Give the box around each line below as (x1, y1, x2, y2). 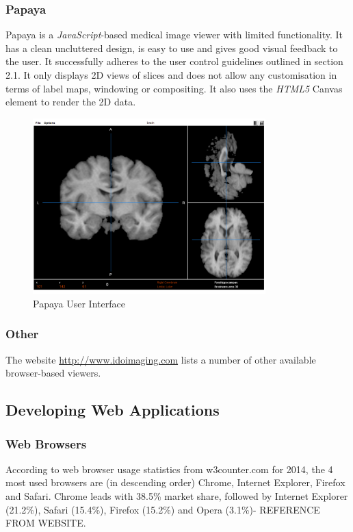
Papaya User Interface (33, 296, 125, 310)
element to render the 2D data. (5, 94, 136, 109)
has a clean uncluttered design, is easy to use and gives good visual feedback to (5, 40, 338, 55)
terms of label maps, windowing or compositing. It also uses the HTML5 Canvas (5, 81, 343, 95)
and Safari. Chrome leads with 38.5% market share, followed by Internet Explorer (5, 489, 348, 503)
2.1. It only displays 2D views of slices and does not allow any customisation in (5, 68, 337, 81)
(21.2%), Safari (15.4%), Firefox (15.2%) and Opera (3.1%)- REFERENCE (5, 502, 320, 516)
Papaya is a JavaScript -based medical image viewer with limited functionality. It (5, 27, 343, 42)
